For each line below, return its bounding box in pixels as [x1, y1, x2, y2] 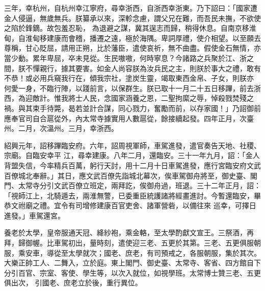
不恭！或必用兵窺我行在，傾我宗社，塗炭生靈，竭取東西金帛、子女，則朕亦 [4, 73, 254, 83]
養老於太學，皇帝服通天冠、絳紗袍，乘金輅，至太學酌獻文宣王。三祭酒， [4, 227, 247, 238]
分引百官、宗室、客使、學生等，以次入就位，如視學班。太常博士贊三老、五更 [4, 267, 261, 278]
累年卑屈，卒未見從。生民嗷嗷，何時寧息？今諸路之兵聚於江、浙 [32, 52, 247, 63]
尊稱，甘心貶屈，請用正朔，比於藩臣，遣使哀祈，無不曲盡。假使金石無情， [4, 42, 254, 53]
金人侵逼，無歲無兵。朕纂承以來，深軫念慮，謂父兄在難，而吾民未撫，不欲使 [4, 12, 261, 23]
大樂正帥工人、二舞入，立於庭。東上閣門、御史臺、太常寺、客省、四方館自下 [4, 257, 261, 268]
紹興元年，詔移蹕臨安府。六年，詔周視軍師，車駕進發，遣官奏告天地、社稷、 [4, 140, 261, 150]
